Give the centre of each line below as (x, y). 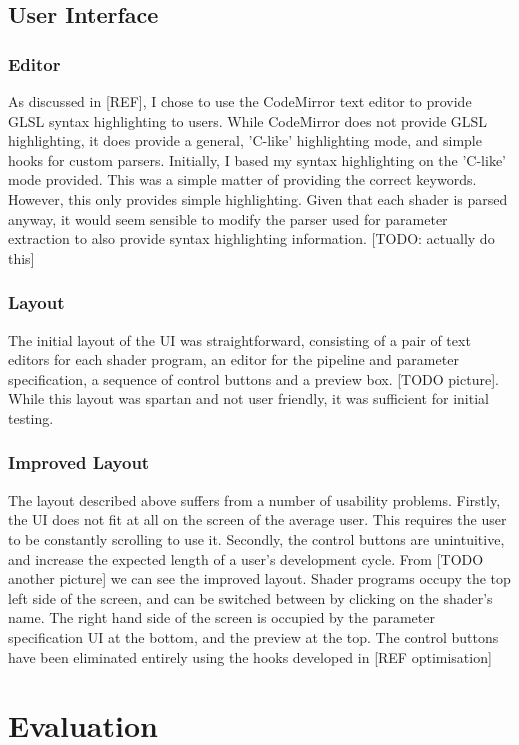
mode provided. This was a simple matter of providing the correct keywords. (242, 179)
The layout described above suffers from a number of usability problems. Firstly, (254, 499)
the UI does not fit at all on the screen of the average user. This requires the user (257, 519)
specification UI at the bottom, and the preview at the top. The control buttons (253, 636)
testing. (31, 417)
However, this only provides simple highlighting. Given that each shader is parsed (258, 198)
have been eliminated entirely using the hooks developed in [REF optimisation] (250, 656)
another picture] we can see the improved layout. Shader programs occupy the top (259, 578)
